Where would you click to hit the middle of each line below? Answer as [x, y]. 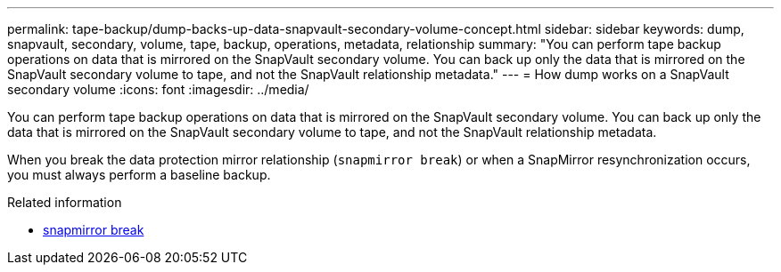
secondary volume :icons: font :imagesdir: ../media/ [158, 89]
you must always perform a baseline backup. [139, 175]
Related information [65, 202]
